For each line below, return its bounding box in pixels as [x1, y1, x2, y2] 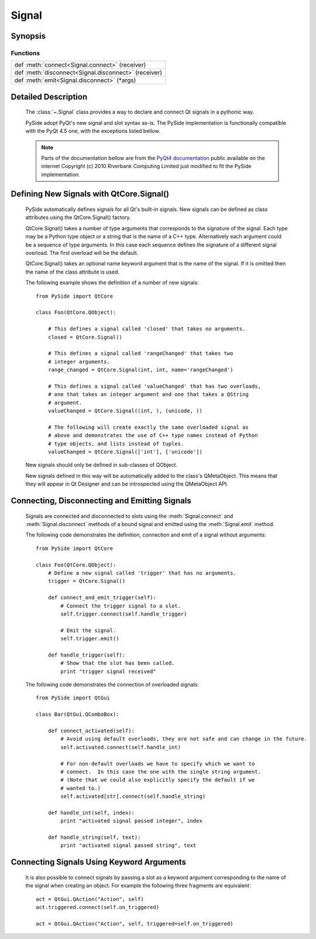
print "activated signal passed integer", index [60, 818, 203, 824]
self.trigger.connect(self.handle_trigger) [60, 610, 187, 617]
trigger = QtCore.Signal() [47, 578, 126, 585]
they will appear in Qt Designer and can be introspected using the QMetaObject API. [25, 480, 228, 487]
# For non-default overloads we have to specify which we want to [60, 760, 255, 767]
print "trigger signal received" [60, 668, 156, 675]
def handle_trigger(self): [47, 651, 126, 658]
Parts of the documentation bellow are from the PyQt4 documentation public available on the [41, 154, 266, 161]
